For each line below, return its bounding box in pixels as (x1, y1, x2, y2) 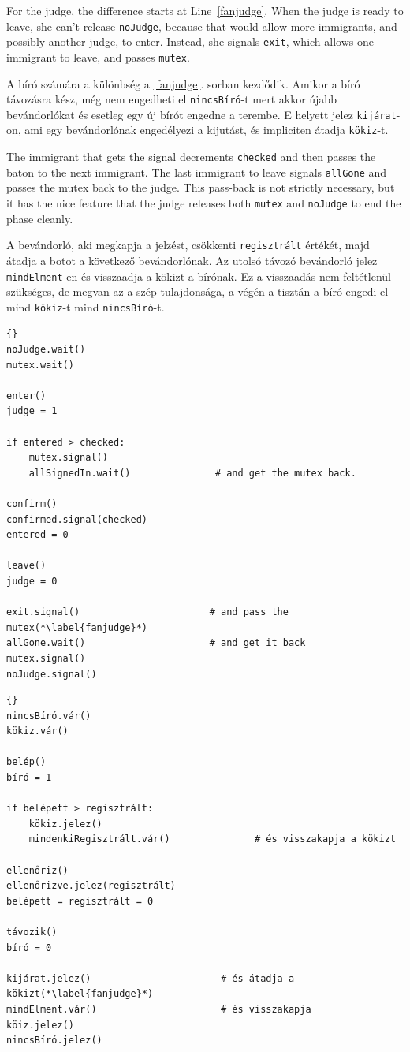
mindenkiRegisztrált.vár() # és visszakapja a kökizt (28, 834, 396, 845)
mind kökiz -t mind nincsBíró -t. (6, 298, 165, 315)
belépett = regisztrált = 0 (6, 895, 154, 907)
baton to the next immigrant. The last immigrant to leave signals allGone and (6, 163, 387, 180)
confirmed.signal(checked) (6, 513, 147, 525)
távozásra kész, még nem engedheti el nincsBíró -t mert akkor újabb (6, 91, 337, 107)
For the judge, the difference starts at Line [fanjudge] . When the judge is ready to (6, 2, 404, 18)
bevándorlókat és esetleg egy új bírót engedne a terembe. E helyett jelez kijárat (6, 106, 397, 122)
